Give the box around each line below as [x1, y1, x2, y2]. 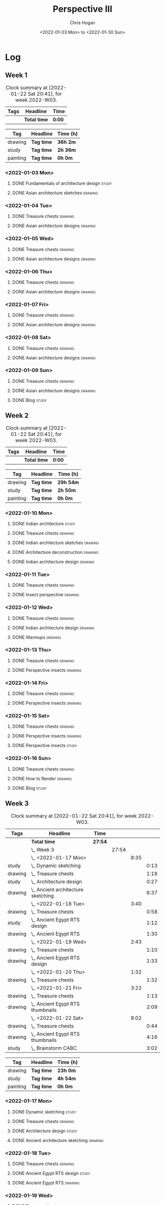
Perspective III [53, 3, 112, 15]
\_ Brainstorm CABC [31, 1044, 77, 1051]
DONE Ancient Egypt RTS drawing [12, 1180, 80, 1186]
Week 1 [5, 71, 27, 80]
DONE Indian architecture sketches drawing [12, 540, 99, 545]
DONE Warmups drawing [12, 634, 61, 640]
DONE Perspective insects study [12, 743, 78, 748]
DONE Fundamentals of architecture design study [12, 180, 112, 186]
